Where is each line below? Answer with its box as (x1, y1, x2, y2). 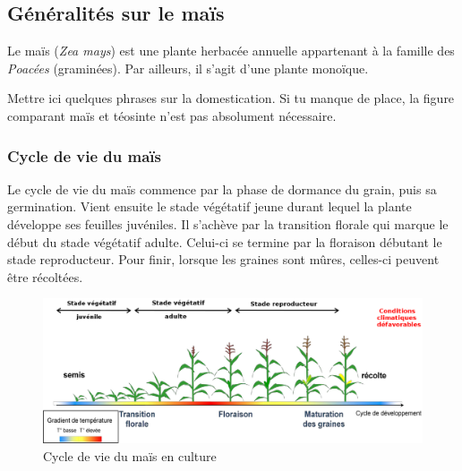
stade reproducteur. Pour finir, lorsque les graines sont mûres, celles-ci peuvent (7, 250, 440, 269)
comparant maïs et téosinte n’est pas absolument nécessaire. (7, 106, 337, 124)
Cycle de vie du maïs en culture (43, 446, 217, 465)
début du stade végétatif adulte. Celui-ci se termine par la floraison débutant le (7, 232, 442, 251)
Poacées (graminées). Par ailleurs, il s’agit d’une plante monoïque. (7, 58, 369, 77)
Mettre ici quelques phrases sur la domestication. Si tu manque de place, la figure (7, 89, 455, 107)
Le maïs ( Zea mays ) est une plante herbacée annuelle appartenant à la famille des (7, 41, 455, 60)
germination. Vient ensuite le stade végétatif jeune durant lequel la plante (7, 197, 412, 216)
